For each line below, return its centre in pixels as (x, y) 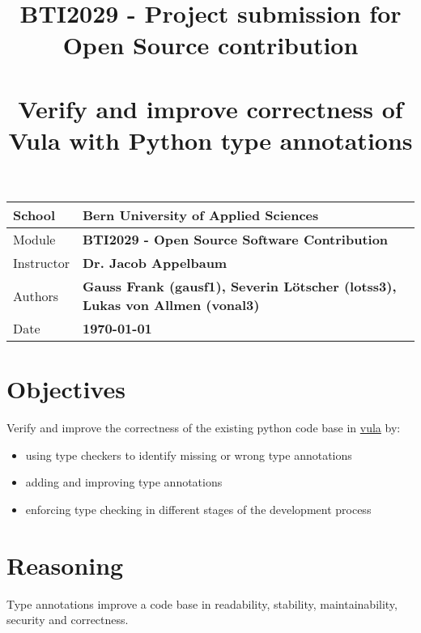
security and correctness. (68, 620)
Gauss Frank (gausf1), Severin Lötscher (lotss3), (239, 287)
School (34, 215)
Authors (36, 295)
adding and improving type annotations (124, 482)
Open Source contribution (210, 45)
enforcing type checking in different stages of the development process (198, 510)
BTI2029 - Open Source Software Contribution (235, 240)
